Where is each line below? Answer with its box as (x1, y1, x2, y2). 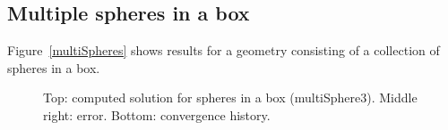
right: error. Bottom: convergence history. (43, 105, 271, 124)
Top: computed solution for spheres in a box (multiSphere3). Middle (43, 88, 418, 107)
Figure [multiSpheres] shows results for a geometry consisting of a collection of (7, 41, 440, 60)
